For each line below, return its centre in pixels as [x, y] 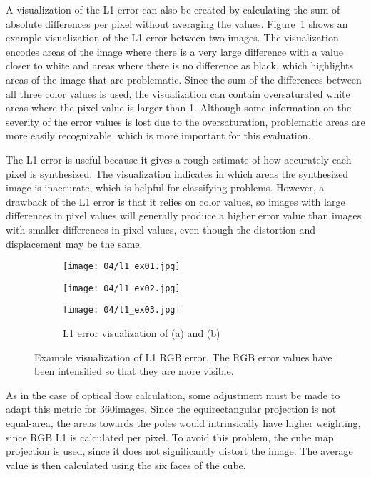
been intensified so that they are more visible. [134, 371]
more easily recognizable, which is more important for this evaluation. [158, 135]
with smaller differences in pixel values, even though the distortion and [161, 229]
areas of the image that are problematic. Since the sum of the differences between [184, 79]
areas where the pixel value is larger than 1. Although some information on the [179, 107]
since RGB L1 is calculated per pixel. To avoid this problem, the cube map [170, 437]
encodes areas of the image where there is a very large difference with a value [174, 51]
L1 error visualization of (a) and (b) [142, 333]
